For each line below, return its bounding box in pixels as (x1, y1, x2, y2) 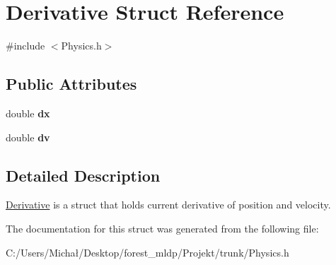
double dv (6, 129, 50, 144)
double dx (6, 105, 50, 120)
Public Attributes (6, 73, 137, 95)
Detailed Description (6, 164, 161, 186)
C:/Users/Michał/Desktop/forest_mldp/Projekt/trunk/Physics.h (6, 245, 289, 259)
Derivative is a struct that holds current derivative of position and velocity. (6, 197, 331, 212)
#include (6, 38, 45, 53)
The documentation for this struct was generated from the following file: (6, 220, 319, 235)
